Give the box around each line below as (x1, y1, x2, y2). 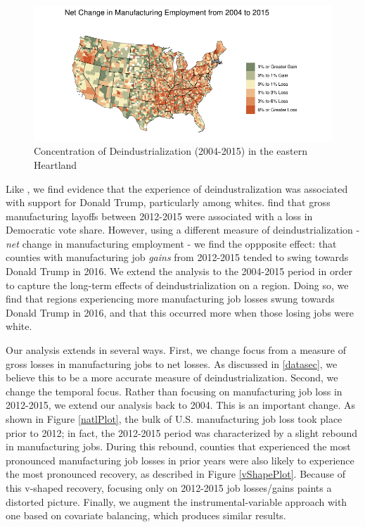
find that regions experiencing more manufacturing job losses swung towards (6, 291, 335, 306)
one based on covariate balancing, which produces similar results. (6, 508, 286, 523)
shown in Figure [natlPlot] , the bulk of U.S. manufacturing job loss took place (6, 412, 342, 426)
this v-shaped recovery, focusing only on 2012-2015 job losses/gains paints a (6, 480, 332, 495)
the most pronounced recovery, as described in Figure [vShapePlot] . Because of (6, 466, 345, 481)
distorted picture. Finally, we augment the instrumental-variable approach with (6, 494, 347, 509)
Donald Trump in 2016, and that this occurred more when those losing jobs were (6, 305, 354, 319)
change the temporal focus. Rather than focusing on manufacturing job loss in (6, 383, 342, 398)
